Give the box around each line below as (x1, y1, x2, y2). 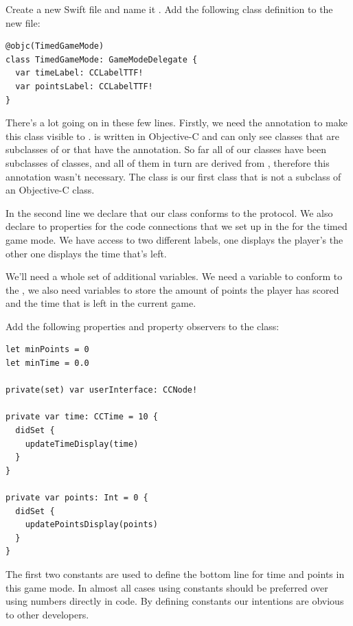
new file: (5, 15, 41, 30)
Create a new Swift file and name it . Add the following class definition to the (5, 2, 333, 16)
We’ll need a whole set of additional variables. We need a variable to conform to (5, 269, 343, 283)
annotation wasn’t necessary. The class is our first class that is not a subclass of (5, 169, 341, 183)
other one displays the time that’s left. (5, 246, 167, 260)
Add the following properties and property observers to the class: (5, 318, 280, 333)
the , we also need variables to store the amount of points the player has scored (5, 282, 339, 297)
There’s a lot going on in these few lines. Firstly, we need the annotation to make (5, 115, 348, 130)
